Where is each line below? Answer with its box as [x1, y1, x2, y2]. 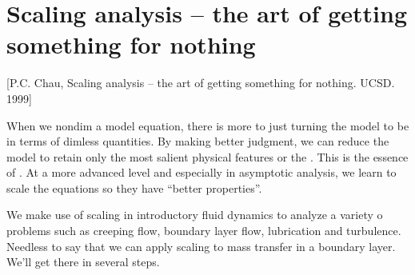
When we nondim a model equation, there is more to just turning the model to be [6, 117, 409, 134]
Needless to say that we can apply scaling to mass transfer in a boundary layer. [6, 237, 396, 254]
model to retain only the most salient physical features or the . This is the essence [6, 148, 409, 165]
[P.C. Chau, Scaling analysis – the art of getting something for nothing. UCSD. [6, 74, 395, 91]
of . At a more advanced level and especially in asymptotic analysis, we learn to [6, 164, 397, 181]
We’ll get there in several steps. [6, 253, 160, 270]
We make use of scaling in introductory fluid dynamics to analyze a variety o [6, 206, 383, 223]
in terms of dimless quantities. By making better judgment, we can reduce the [6, 133, 389, 149]
